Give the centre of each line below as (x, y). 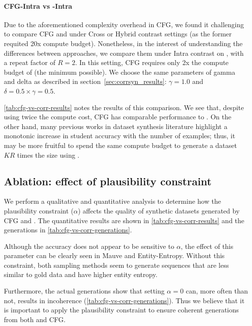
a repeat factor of (30, 62)
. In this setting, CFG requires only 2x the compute (152, 62)
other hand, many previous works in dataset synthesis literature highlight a (116, 126)
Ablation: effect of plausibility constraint (108, 181)
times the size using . (48, 155)
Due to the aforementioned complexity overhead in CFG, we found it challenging (124, 24)
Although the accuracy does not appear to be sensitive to (89, 246)
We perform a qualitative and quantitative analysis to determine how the (112, 201)
